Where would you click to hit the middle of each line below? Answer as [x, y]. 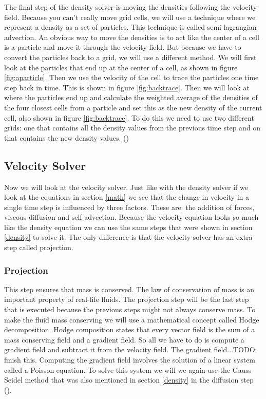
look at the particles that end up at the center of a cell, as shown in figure [121, 67]
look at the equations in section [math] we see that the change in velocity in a [127, 197]
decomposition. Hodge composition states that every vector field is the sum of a [130, 329]
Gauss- [243, 369]
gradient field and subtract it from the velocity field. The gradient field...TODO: [131, 349]
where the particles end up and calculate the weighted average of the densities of [131, 97]
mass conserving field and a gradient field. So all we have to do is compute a [124, 339]
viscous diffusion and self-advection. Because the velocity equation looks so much [131, 217]
